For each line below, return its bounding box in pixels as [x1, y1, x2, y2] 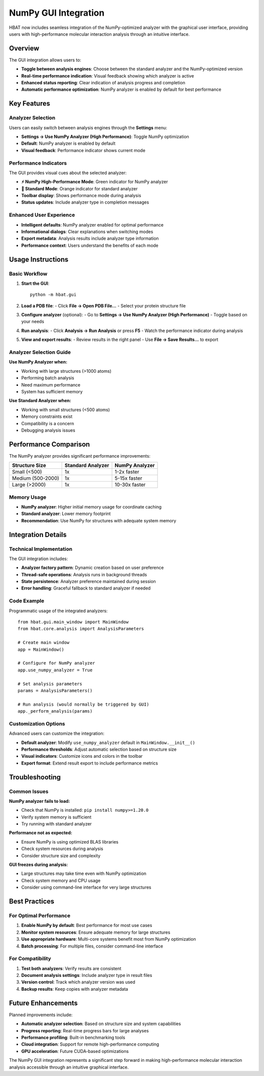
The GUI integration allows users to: [9, 57, 82, 63]
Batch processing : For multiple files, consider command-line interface [21, 943, 163, 949]
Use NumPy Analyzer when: [9, 359, 67, 365]
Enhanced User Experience [9, 211, 75, 218]
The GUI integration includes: [9, 556, 68, 562]
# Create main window [18, 640, 69, 645]
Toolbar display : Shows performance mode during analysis [21, 193, 141, 199]
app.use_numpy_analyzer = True [18, 667, 93, 673]
